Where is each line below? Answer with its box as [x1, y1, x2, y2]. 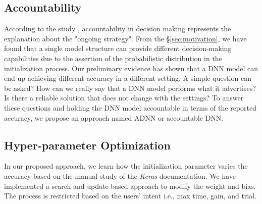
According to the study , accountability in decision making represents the [4, 23, 231, 34]
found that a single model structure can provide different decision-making [4, 43, 232, 54]
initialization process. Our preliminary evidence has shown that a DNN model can [4, 63, 258, 73]
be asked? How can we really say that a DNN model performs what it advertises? [4, 82, 256, 93]
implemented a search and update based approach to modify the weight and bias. [4, 180, 256, 191]
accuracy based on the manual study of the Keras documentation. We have [4, 170, 236, 181]
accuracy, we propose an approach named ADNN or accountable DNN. [4, 112, 224, 123]
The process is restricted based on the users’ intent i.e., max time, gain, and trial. [4, 190, 257, 201]
